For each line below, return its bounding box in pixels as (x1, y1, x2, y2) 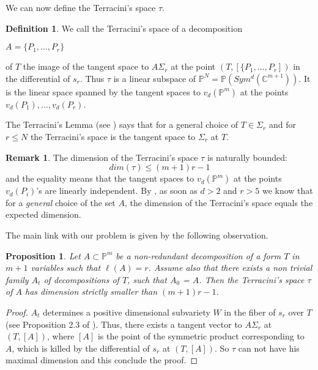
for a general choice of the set (6, 196, 116, 209)
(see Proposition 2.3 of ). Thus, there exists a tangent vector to (6, 317, 242, 330)
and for (268, 118, 296, 131)
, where (47, 330, 75, 342)
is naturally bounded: (207, 150, 287, 163)
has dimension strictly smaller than (24, 285, 158, 298)
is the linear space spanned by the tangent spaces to (6, 85, 201, 98)
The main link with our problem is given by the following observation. (6, 228, 268, 241)
